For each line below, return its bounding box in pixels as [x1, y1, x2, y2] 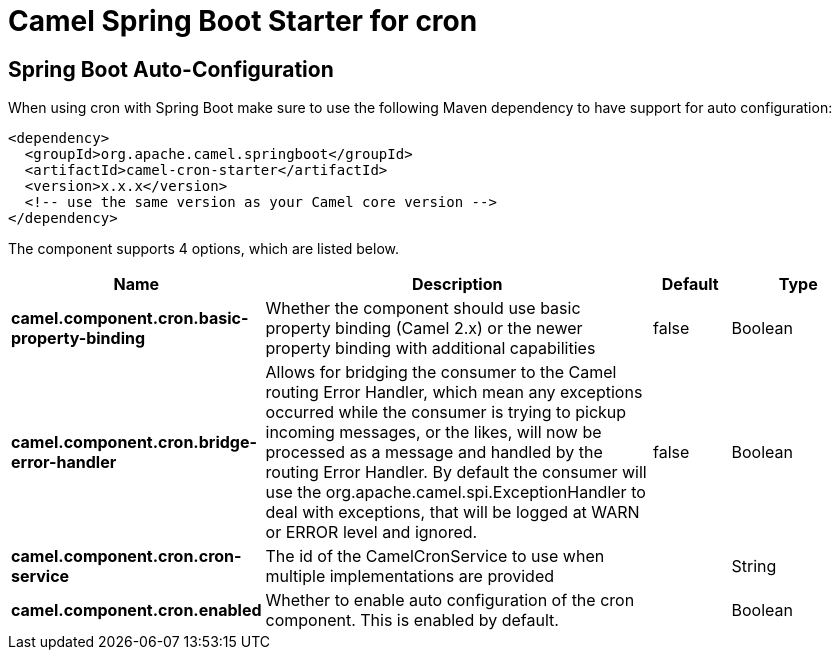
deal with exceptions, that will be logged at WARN [265, 502, 640, 523]
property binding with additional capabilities [265, 338, 596, 359]
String [731, 556, 777, 577]
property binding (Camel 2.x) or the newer [265, 318, 583, 339]
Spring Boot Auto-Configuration [8, 56, 334, 82]
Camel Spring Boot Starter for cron [8, 4, 478, 38]
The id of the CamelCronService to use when [265, 546, 605, 567]
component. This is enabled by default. [265, 610, 559, 631]
